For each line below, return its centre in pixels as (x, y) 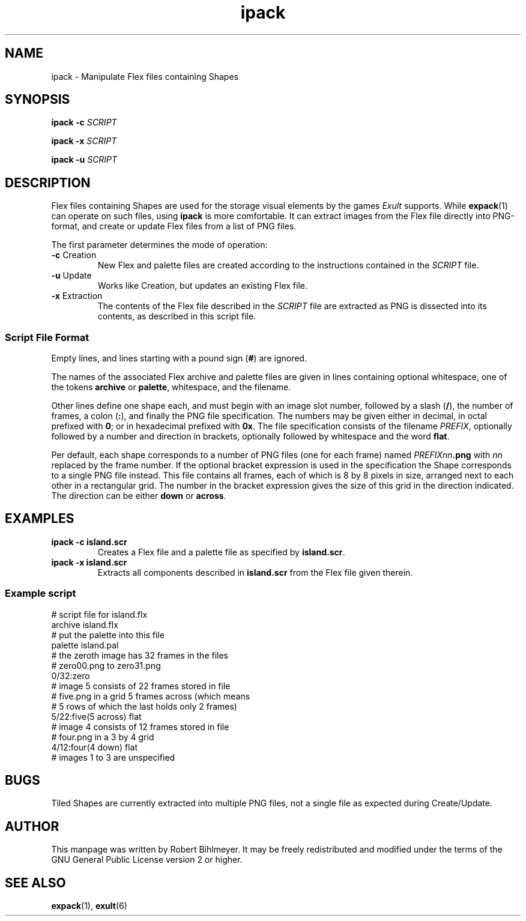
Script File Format (47, 337)
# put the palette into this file (108, 635)
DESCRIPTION (48, 183)
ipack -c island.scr (89, 542)
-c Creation (74, 255)
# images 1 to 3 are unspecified (113, 757)
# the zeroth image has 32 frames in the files (140, 655)
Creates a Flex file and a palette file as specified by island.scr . (221, 552)
